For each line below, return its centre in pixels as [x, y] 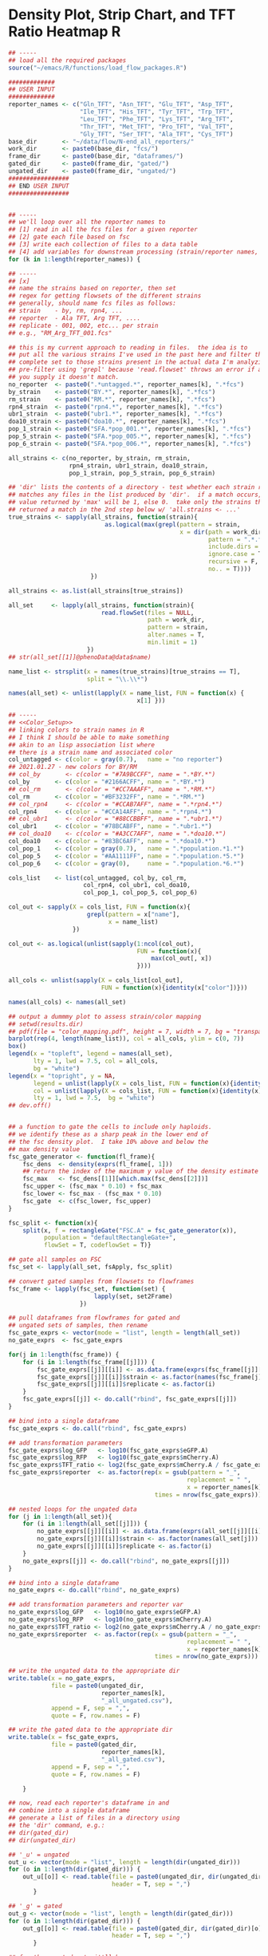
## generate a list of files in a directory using [94, 1818]
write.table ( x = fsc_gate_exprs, [64, 1737]
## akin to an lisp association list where [82, 745]
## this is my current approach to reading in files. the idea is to [128, 347]
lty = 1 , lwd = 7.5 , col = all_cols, [96, 1061]
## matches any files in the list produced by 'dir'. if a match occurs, [135, 495]
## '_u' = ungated [39, 1855]
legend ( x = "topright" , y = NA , [62, 1076]
